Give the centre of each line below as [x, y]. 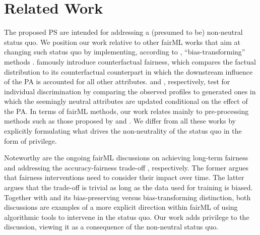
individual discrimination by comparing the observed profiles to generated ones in [130, 91]
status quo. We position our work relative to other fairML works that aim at [122, 42]
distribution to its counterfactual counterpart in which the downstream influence [128, 71]
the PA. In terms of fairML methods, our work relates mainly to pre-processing [126, 111]
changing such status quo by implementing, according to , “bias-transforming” [125, 52]
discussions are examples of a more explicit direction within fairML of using [121, 207]
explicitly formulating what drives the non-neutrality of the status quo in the [123, 131]
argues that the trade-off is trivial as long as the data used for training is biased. [128, 187]
